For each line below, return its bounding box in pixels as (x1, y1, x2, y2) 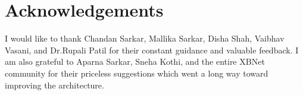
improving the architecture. (5, 78, 104, 91)
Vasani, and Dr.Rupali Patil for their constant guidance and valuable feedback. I (5, 43, 299, 56)
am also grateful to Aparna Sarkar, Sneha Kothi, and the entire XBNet (5, 55, 265, 68)
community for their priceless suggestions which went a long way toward (5, 66, 268, 79)
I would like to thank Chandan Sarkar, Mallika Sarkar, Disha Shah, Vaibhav (5, 32, 285, 45)
